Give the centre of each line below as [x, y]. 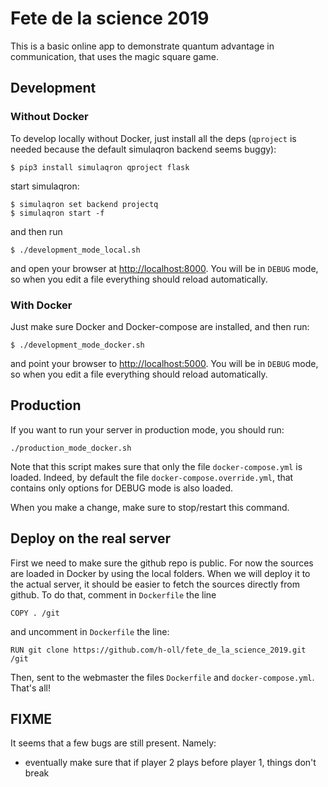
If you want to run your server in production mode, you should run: [147, 429]
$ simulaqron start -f [57, 213]
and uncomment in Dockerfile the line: [90, 631]
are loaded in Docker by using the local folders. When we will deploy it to [160, 573]
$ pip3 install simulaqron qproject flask [100, 167]
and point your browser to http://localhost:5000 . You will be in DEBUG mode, [164, 363]
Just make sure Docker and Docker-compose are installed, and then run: [160, 326]
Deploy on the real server [90, 538]
